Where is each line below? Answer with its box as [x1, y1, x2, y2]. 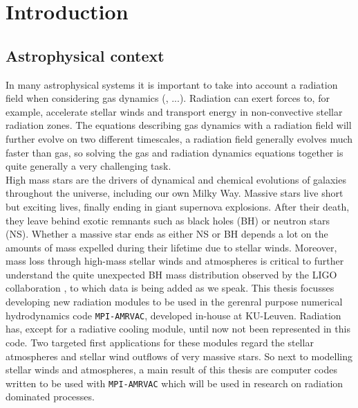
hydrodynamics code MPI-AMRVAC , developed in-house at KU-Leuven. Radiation [6, 308, 341, 322]
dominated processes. [6, 389, 95, 404]
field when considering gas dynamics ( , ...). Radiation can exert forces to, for [6, 91, 330, 105]
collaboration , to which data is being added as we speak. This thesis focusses [6, 281, 335, 295]
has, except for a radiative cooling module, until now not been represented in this [6, 321, 350, 336]
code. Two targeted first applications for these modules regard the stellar [6, 335, 314, 349]
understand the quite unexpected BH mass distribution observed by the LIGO [6, 267, 337, 281]
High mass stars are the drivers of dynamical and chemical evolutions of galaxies [6, 172, 346, 186]
